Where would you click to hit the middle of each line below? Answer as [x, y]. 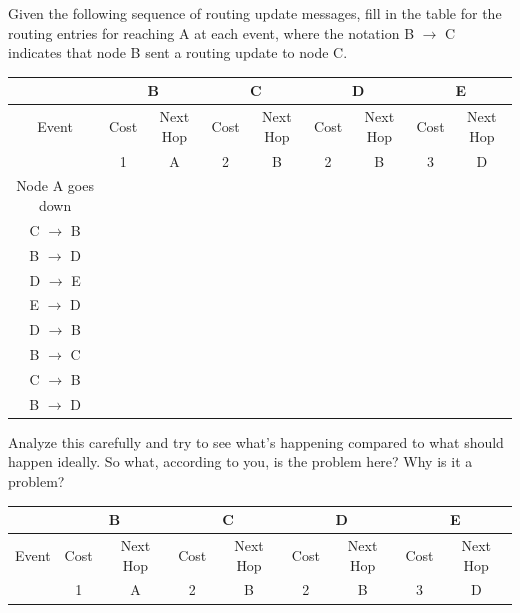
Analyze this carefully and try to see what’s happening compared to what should [256, 441]
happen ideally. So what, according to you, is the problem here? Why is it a [240, 461]
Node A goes [55, 185]
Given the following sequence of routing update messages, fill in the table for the [255, 13]
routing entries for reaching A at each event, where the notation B [211, 32]
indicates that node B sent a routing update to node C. [178, 52]
